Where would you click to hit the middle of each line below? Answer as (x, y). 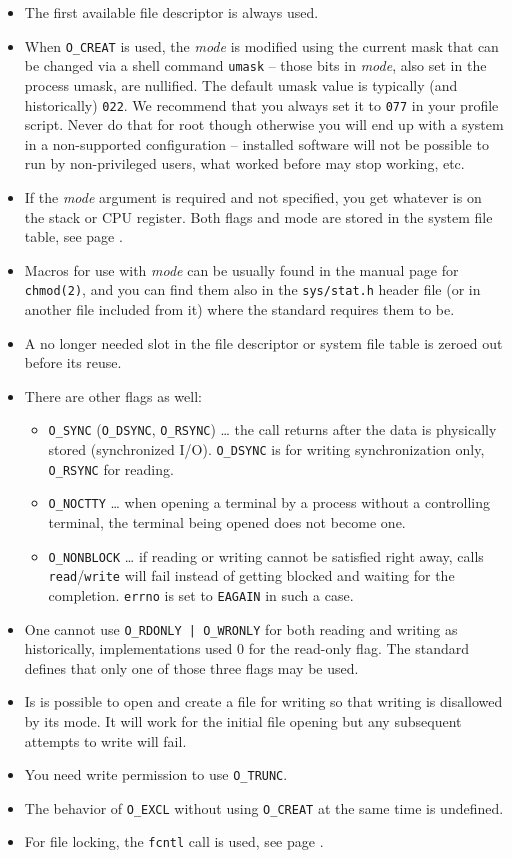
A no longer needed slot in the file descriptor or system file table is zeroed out (263, 342)
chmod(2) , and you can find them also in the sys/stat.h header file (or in (252, 289)
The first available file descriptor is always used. (171, 12)
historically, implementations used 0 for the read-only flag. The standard (247, 648)
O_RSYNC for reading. (111, 468)
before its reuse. (73, 362)
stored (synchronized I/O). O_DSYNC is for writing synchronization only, (266, 449)
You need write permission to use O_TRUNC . (156, 774)
